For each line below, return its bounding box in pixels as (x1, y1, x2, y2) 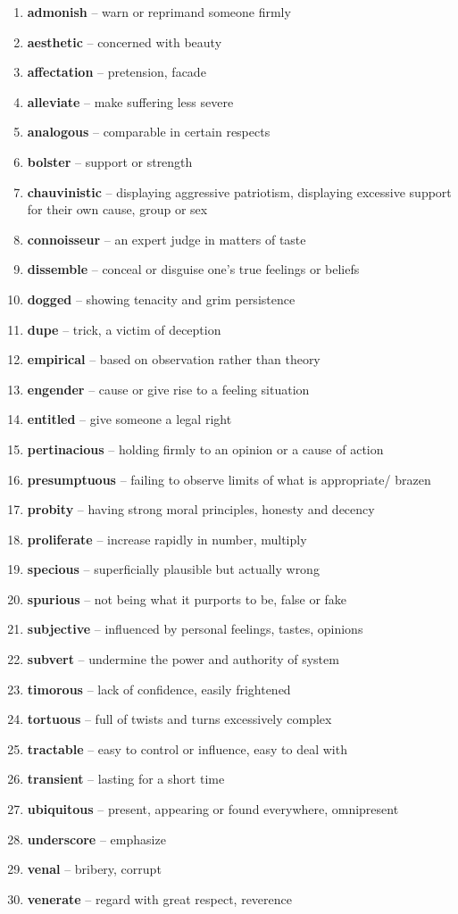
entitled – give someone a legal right (27, 410, 232, 428)
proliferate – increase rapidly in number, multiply (27, 529, 307, 548)
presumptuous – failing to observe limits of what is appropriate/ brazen (27, 469, 431, 488)
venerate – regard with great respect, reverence (27, 889, 292, 908)
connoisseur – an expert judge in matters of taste (27, 229, 306, 248)
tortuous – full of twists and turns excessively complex (27, 710, 332, 728)
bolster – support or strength (27, 152, 193, 170)
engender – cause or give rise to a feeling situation (27, 379, 310, 398)
